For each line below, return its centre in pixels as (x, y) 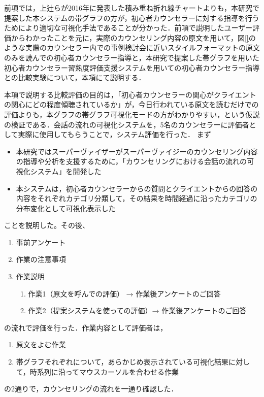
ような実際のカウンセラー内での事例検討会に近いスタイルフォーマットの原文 (132, 47)
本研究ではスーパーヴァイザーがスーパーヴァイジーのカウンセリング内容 (137, 151)
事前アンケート (41, 242)
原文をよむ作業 (41, 344)
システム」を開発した (66, 171)
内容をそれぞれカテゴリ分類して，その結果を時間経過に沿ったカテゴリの (137, 198)
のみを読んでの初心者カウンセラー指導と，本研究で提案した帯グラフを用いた (132, 57)
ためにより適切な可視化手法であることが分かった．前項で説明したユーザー (128, 28)
